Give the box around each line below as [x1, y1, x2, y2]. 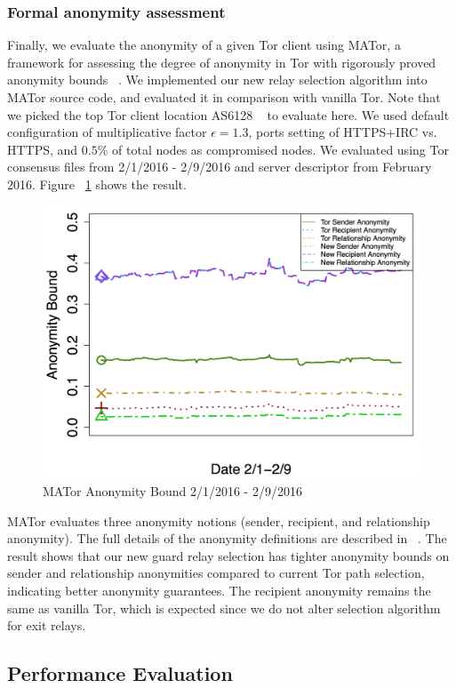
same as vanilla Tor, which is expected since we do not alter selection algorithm [7, 598, 441, 617]
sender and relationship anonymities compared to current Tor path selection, [7, 564, 425, 582]
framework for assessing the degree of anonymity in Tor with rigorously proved [7, 52, 436, 71]
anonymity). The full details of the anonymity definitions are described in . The [7, 529, 447, 548]
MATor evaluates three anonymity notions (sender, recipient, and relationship [7, 511, 430, 530]
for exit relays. [7, 616, 86, 635]
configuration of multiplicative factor [7, 123, 207, 141]
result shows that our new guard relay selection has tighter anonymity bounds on [7, 546, 450, 564]
